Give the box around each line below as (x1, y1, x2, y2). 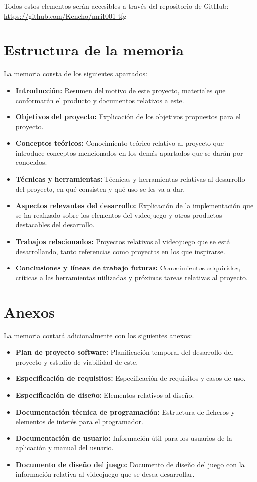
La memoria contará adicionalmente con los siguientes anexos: (4, 330, 192, 340)
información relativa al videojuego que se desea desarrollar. (15, 469, 195, 479)
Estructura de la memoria (4, 40, 184, 60)
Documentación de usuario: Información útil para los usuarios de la (15, 432, 232, 443)
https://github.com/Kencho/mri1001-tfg (4, 10, 127, 21)
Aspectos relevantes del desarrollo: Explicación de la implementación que (15, 200, 254, 211)
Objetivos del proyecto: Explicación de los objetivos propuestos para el (15, 111, 241, 122)
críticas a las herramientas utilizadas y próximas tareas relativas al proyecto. (15, 272, 248, 282)
